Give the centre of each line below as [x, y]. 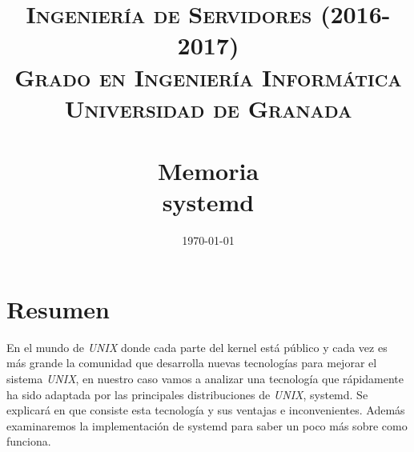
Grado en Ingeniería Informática [208, 76]
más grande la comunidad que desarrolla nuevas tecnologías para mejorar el [192, 363]
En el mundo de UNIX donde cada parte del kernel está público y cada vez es [197, 347]
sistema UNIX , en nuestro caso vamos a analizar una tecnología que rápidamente [205, 378]
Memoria [208, 171]
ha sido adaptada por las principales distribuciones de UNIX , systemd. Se [187, 394]
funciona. [29, 441]
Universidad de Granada [208, 108]
